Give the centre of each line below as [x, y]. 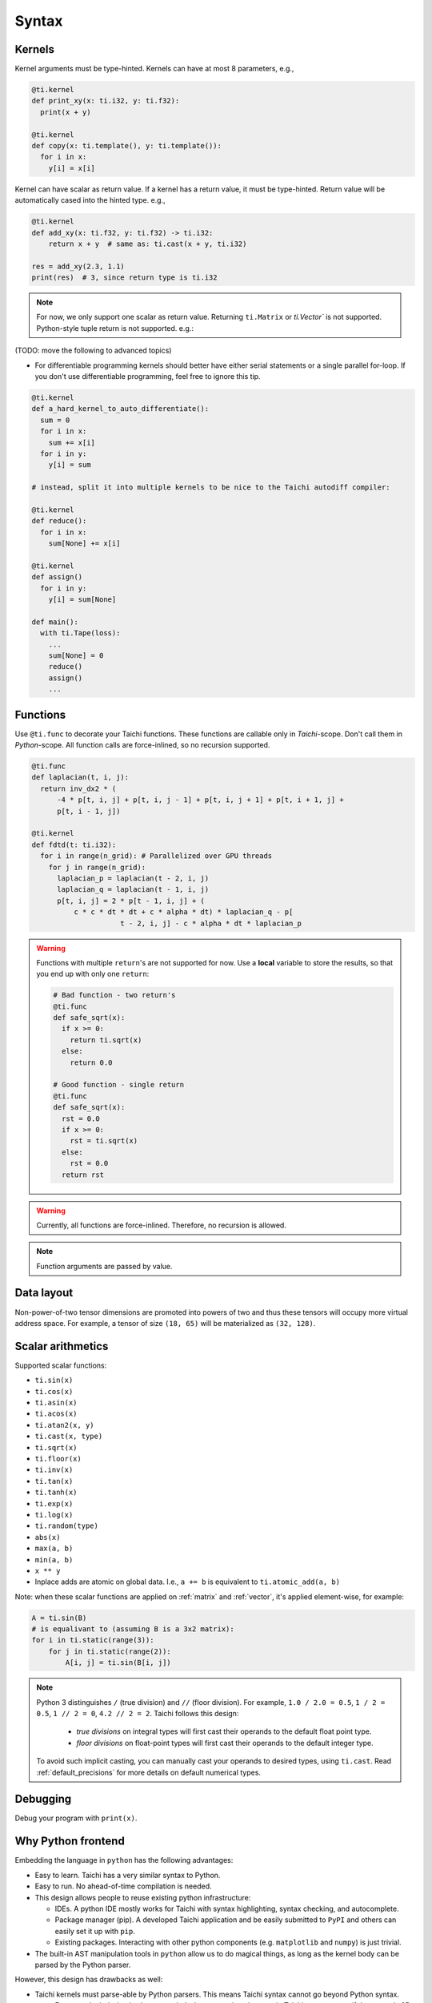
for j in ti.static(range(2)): [110, 1651]
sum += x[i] [72, 442]
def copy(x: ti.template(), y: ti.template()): [126, 145]
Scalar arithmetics [62, 1346]
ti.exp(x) [54, 1503]
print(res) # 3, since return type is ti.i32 [124, 278]
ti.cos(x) [54, 1391]
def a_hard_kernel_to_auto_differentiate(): [120, 409]
